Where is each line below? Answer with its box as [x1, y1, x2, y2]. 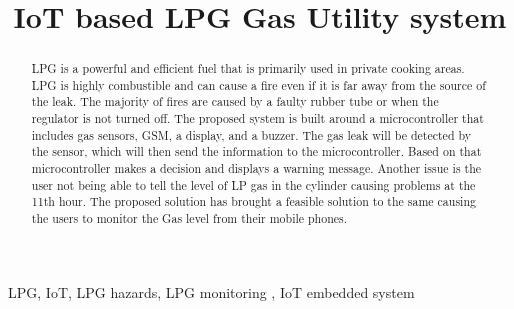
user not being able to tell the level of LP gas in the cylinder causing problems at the [31, 176, 476, 193]
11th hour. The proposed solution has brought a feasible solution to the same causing [31, 193, 476, 210]
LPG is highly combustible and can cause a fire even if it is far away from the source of [31, 76, 486, 93]
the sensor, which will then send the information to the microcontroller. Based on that [31, 143, 482, 160]
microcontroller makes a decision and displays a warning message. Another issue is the [31, 160, 482, 177]
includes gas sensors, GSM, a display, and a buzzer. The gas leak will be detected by [31, 126, 472, 143]
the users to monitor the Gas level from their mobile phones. [31, 210, 348, 227]
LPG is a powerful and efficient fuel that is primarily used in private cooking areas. [31, 60, 465, 77]
